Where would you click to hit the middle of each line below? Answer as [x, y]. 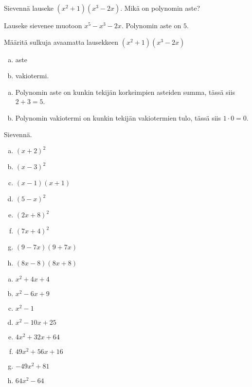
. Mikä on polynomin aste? [160, 8]
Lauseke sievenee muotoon [43, 25]
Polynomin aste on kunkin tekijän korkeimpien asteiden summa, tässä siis [125, 92]
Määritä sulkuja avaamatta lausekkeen [61, 42]
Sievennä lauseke [29, 8]
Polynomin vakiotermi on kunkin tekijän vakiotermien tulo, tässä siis [118, 117]
